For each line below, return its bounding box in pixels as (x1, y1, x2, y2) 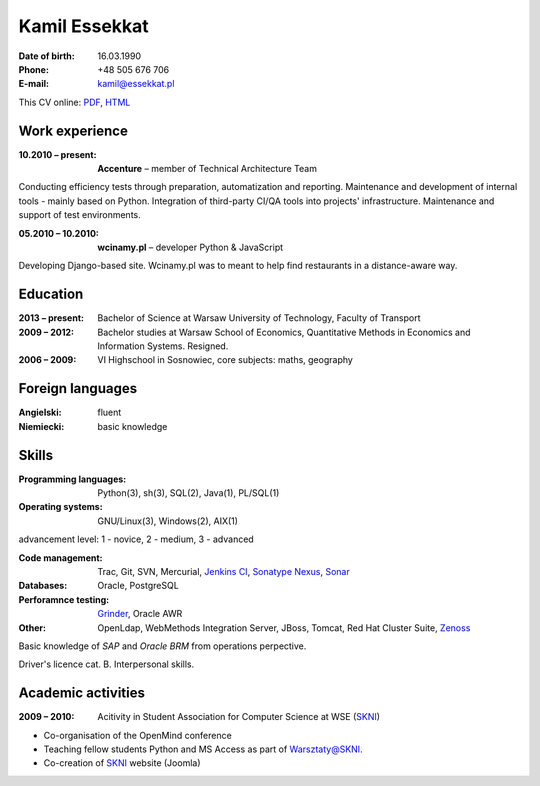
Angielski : (18, 406, 62, 419)
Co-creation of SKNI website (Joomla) (43, 757, 201, 769)
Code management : (18, 551, 104, 564)
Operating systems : (18, 501, 104, 513)
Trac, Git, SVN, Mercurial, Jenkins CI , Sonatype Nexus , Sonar (97, 565, 350, 577)
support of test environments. (18, 209, 141, 221)
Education (18, 286, 84, 303)
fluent (97, 406, 122, 419)
